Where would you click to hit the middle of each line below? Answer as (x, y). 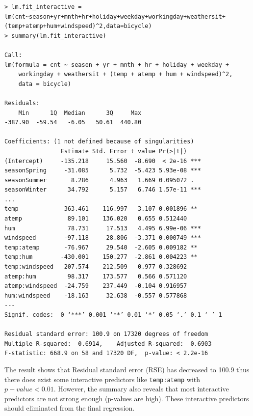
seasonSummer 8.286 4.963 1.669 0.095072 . (99, 180)
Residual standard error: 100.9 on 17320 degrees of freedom (106, 334)
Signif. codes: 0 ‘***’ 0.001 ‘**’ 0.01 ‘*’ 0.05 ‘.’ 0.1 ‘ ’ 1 (113, 315)
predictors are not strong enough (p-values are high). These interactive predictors (127, 398)
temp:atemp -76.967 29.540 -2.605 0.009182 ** (101, 247)
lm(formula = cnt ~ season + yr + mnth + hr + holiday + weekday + (117, 65)
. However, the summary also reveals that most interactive (141, 389)
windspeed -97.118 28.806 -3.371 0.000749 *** (103, 238)
